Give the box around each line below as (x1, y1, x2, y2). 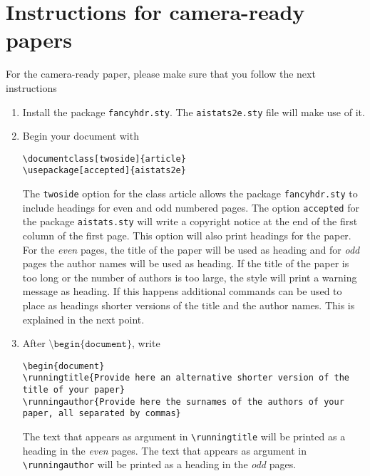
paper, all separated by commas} (22, 408, 181, 419)
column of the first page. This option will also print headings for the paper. (22, 228, 351, 243)
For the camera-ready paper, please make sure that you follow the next (6, 66, 316, 81)
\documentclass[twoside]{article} (22, 153, 186, 164)
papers (6, 25, 73, 54)
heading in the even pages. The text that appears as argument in (22, 443, 307, 457)
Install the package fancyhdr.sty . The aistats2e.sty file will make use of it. (22, 104, 365, 119)
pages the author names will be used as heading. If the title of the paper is (22, 256, 349, 271)
